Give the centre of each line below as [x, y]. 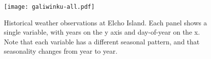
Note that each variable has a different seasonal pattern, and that [102, 41]
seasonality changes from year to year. [61, 51]
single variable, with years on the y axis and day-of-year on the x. [102, 32]
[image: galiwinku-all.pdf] [49, 7]
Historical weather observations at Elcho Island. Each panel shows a [105, 22]
